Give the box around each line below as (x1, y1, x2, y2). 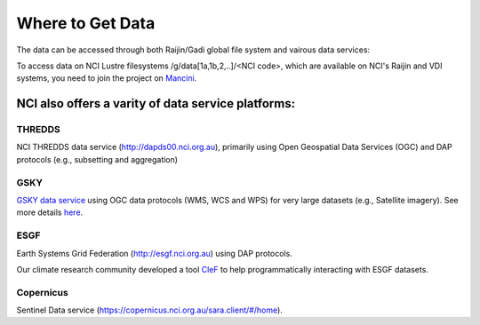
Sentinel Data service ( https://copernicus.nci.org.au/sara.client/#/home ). (16, 305, 284, 315)
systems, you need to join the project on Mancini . (16, 73, 197, 83)
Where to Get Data (16, 13, 156, 33)
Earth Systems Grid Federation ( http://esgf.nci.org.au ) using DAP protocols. (16, 248, 292, 258)
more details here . (16, 207, 84, 218)
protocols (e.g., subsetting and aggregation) (16, 154, 178, 164)
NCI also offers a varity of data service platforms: (16, 96, 296, 111)
